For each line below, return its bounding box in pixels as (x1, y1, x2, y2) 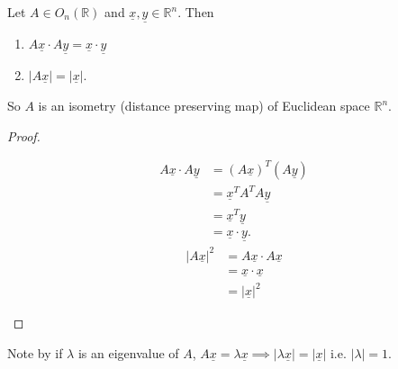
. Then (177, 3, 214, 21)
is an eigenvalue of (77, 343, 179, 362)
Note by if (7, 343, 63, 362)
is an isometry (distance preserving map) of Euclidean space (38, 96, 370, 115)
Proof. (7, 126, 41, 145)
